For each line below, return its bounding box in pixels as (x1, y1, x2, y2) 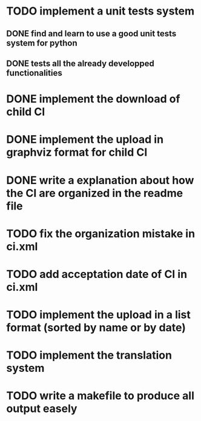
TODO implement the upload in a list (6, 308, 191, 322)
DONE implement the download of (6, 92, 180, 106)
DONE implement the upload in (6, 133, 164, 147)
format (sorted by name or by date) (6, 321, 186, 334)
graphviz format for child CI (6, 145, 148, 159)
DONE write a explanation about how (6, 173, 194, 187)
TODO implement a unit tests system (6, 4, 195, 18)
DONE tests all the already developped (6, 58, 154, 68)
